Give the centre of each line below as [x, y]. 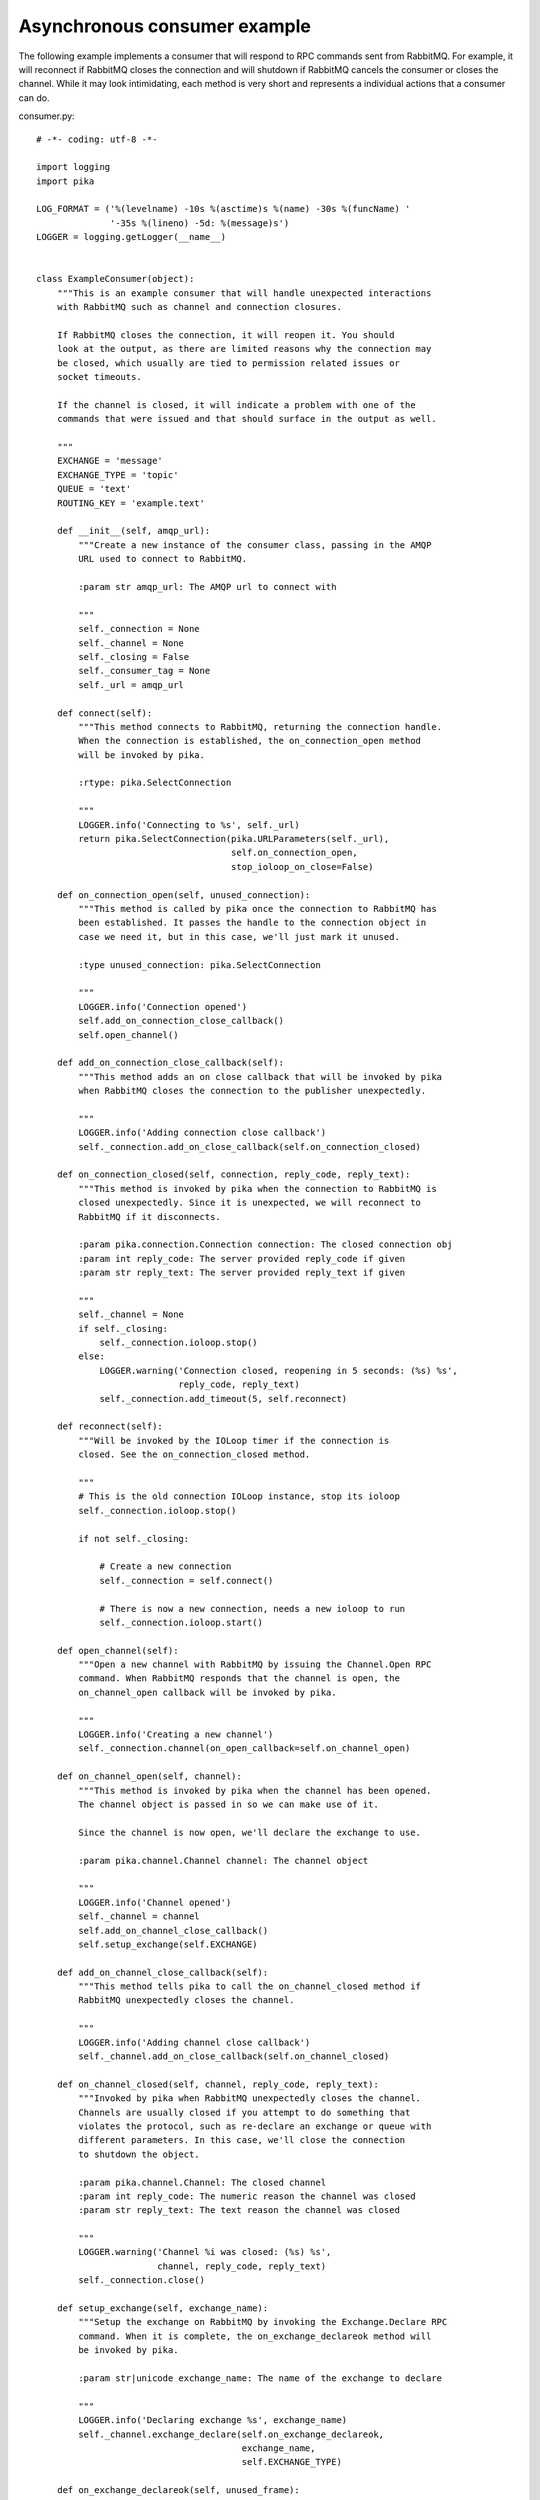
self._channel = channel [139, 1916]
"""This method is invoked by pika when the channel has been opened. [255, 1790]
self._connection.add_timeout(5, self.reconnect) [223, 1398]
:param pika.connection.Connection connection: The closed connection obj [265, 1244]
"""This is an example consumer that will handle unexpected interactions [244, 293]
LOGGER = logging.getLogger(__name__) [131, 237]
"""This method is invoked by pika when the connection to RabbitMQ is [257, 1188]
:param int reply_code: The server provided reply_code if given [242, 1258]
